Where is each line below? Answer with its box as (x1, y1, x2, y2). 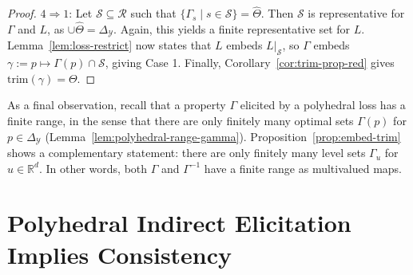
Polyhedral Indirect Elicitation (7, 206, 351, 239)
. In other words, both (38, 159, 148, 176)
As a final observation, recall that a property (7, 96, 226, 113)
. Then (260, 5, 294, 22)
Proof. (7, 5, 37, 22)
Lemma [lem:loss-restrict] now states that (7, 37, 212, 53)
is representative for (308, 5, 405, 22)
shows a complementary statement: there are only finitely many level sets (7, 144, 366, 161)
